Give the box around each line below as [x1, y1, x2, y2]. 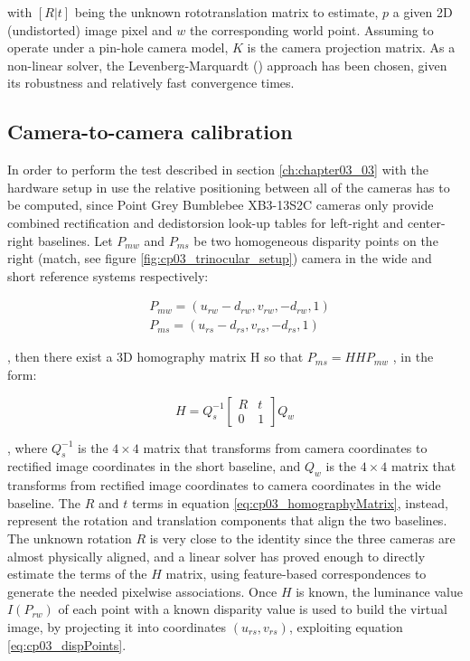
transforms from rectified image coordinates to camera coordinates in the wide [7, 476, 441, 495]
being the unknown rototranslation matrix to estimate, [74, 3, 379, 21]
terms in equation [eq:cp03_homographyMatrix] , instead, [131, 493, 448, 512]
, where [7, 438, 48, 457]
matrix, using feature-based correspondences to [165, 564, 427, 583]
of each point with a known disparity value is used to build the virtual [58, 600, 447, 619]
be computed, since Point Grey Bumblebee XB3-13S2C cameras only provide [7, 195, 434, 214]
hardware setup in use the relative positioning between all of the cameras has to [7, 177, 450, 196]
